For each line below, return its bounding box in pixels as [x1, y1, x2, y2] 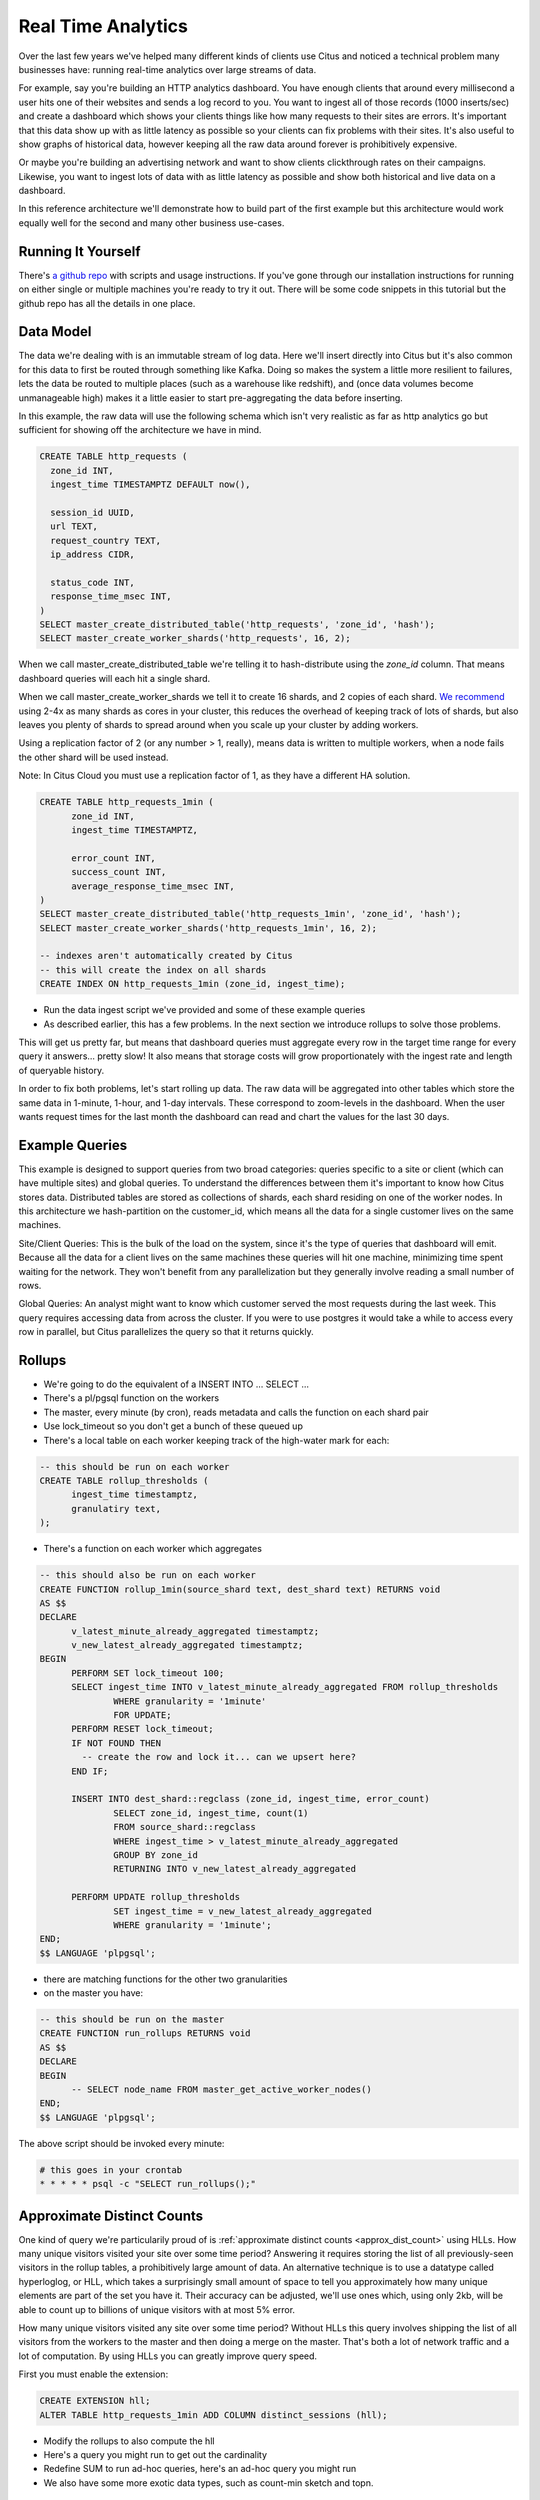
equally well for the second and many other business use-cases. [18, 216, 285, 229]
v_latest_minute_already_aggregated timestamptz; [71, 1625, 320, 1637]
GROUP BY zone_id [113, 1849, 199, 1860]
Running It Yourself [18, 243, 141, 260]
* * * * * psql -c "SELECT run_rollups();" [39, 2178, 257, 2190]
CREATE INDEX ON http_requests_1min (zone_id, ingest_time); [39, 978, 346, 990]
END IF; [71, 1765, 109, 1777]
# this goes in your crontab [39, 2164, 183, 2175]
